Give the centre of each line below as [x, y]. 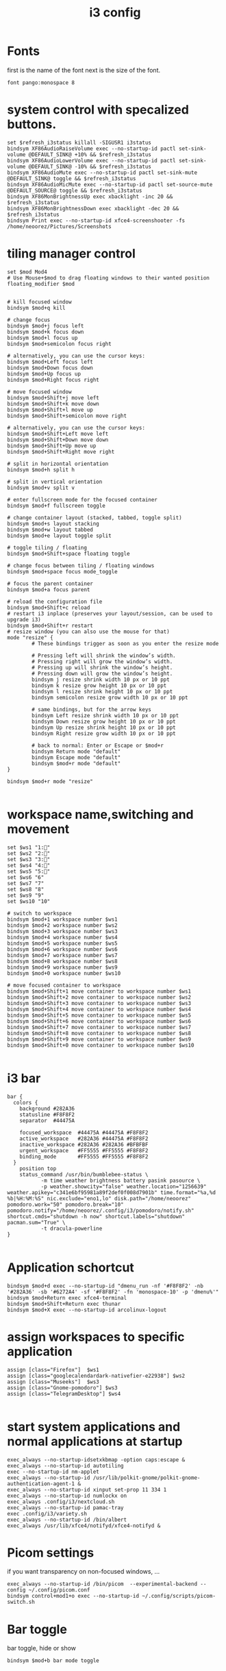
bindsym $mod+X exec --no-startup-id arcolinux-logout [87, 1310]
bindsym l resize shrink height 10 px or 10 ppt [102, 691]
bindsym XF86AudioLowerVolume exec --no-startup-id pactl [91, 160]
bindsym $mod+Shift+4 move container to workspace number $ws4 [99, 1009]
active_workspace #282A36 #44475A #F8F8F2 [84, 1139]
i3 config [115, 13]
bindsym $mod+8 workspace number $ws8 [62, 961]
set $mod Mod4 [27, 272]
